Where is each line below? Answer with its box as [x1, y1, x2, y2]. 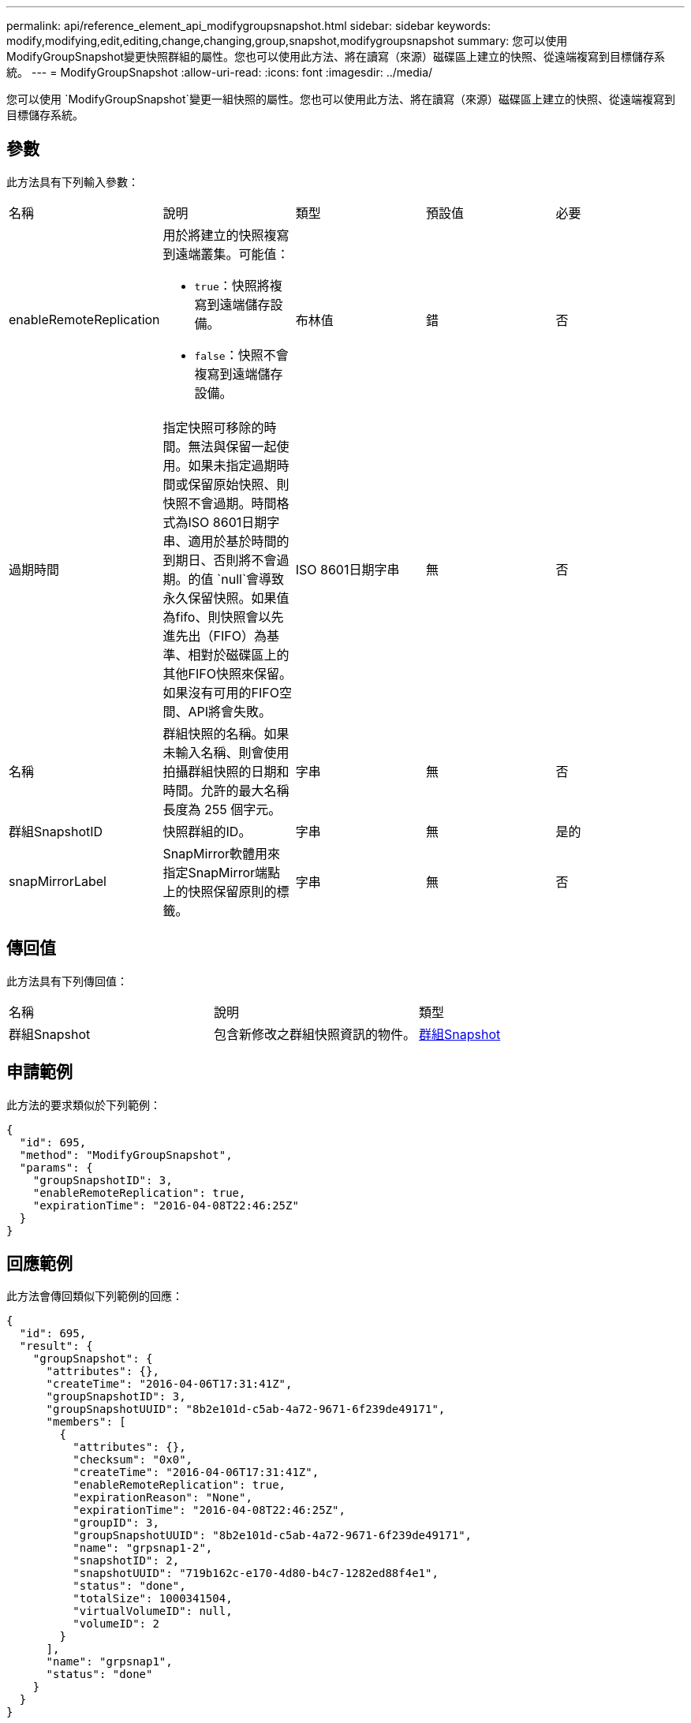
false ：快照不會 [194, 346, 289, 363]
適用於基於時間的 [188, 533, 289, 549]
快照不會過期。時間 [162, 495, 277, 511]
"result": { [19, 1340, 93, 1353]
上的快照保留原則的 [162, 883, 277, 899]
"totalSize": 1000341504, [73, 1592, 233, 1605]
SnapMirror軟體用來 [162, 845, 281, 861]
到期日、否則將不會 [162, 551, 277, 568]
